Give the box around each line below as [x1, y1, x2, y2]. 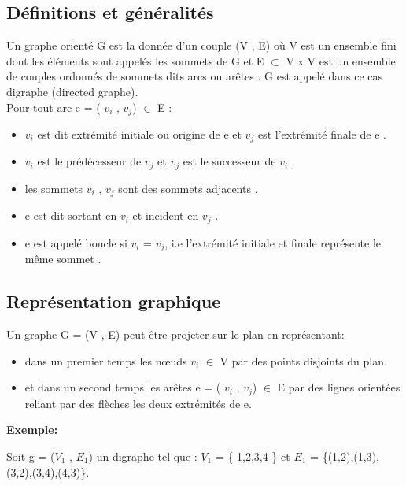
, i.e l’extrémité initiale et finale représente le [164, 234, 382, 250]
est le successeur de [183, 153, 276, 169]
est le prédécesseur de [37, 153, 142, 169]
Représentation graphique [6, 289, 221, 313]
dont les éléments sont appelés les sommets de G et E [6, 52, 264, 69]
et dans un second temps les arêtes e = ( [24, 379, 221, 395]
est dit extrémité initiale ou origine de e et [37, 126, 242, 143]
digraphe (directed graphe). [6, 83, 138, 99]
